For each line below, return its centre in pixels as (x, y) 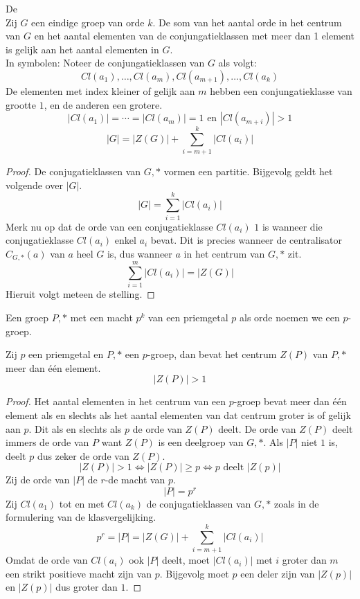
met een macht (101, 317)
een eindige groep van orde (88, 22)
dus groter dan (87, 587)
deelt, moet (186, 560)
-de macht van (135, 480)
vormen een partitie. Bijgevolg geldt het (248, 171)
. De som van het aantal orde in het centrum (247, 22)
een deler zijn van (278, 573)
